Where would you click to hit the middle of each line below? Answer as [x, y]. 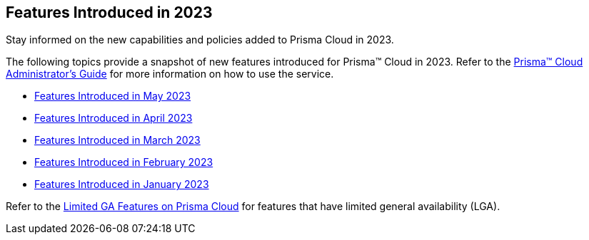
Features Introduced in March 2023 [117, 140]
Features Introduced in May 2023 [113, 96]
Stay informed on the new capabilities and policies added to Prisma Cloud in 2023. [200, 40]
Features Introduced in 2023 [109, 12]
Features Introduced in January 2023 [122, 184]
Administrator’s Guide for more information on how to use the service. [170, 74]
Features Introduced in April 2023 [114, 118]
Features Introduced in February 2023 [124, 162]
